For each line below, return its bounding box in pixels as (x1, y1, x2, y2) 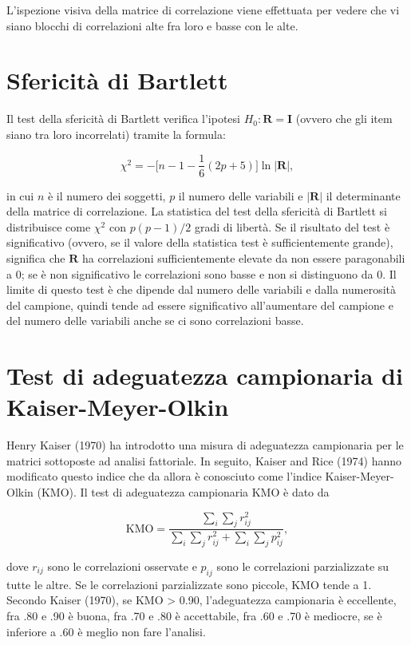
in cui (6, 187, 34, 204)
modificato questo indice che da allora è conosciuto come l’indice (6, 468, 322, 485)
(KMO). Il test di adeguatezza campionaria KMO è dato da (37, 484, 330, 500)
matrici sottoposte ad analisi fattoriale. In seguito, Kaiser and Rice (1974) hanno (6, 452, 401, 469)
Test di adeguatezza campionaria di (6, 359, 403, 392)
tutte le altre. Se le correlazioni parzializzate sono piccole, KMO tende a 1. (6, 576, 372, 592)
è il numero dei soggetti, (47, 187, 166, 204)
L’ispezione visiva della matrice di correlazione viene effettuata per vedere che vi (6, 2, 400, 18)
